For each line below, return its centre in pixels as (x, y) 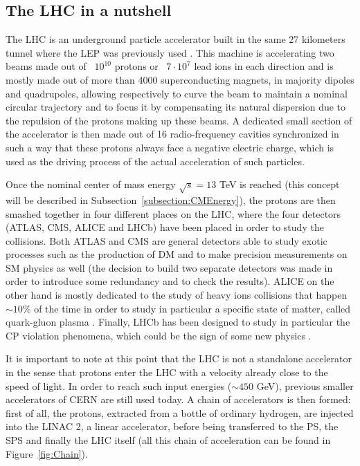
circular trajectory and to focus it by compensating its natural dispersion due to (176, 107)
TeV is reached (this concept (279, 184)
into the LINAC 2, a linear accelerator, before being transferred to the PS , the (172, 426)
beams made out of (46, 66)
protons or (136, 66)
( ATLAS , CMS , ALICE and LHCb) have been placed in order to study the (165, 227)
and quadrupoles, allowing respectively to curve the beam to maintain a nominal (177, 93)
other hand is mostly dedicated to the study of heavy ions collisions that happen (177, 295)
